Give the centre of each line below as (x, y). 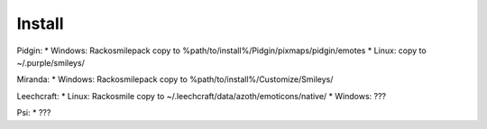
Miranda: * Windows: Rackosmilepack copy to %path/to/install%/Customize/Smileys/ (175, 79)
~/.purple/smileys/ (51, 62)
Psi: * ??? (34, 113)
